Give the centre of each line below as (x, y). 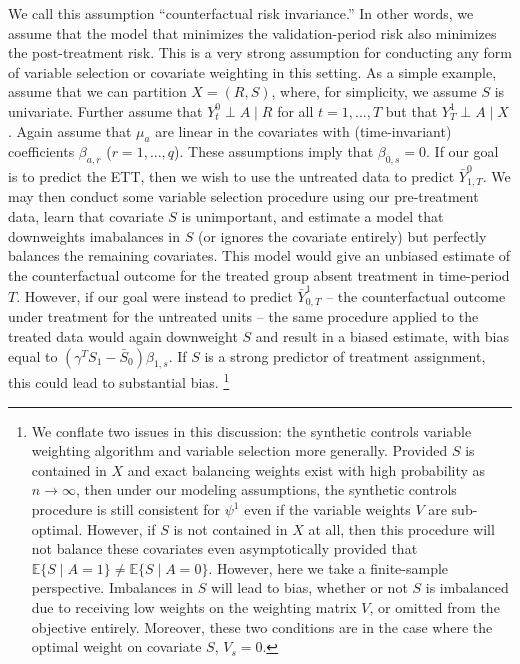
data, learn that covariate (86, 215)
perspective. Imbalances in (112, 587)
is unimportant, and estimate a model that (312, 215)
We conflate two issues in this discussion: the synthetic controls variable (251, 430)
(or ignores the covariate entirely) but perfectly (342, 235)
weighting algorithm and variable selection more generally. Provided (239, 450)
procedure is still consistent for (126, 509)
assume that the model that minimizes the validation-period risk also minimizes (252, 32)
